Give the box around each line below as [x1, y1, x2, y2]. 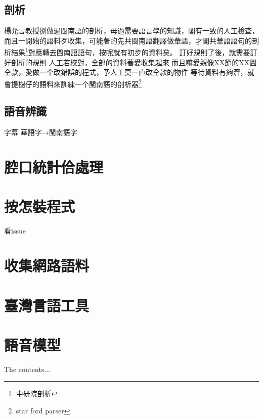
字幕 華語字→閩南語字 [4, 127, 77, 137]
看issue [4, 225, 26, 236]
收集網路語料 [4, 255, 90, 276]
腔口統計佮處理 [4, 157, 104, 177]
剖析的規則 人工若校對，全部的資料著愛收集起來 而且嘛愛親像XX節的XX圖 [11, 57, 257, 67]
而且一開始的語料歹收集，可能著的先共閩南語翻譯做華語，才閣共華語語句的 [4, 35, 252, 45]
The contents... [4, 363, 51, 374]
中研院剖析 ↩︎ [16, 388, 58, 399]
